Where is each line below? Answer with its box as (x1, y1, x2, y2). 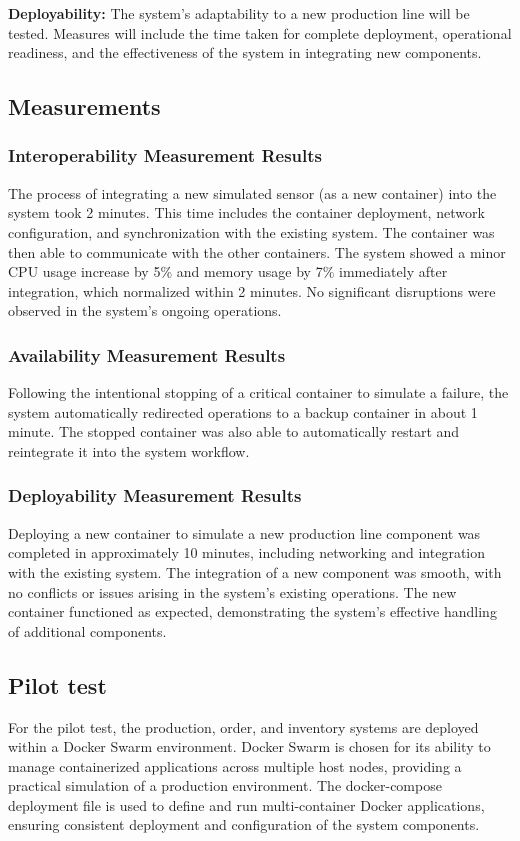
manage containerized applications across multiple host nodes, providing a (8, 755, 462, 776)
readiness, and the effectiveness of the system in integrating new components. (8, 42, 482, 63)
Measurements (8, 91, 161, 122)
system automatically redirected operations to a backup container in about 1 (8, 401, 478, 422)
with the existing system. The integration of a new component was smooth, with (8, 561, 502, 582)
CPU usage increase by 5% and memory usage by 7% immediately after (8, 261, 448, 282)
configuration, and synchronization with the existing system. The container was (8, 221, 495, 242)
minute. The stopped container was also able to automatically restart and (8, 421, 460, 442)
